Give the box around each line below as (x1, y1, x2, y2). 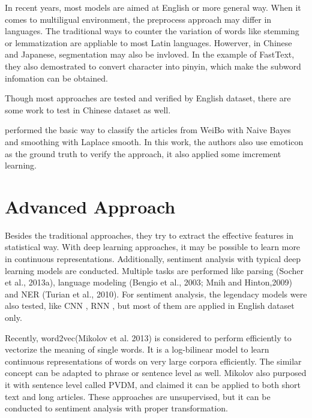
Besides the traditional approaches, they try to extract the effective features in (5, 228, 293, 241)
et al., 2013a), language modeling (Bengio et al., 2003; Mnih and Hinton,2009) (5, 276, 292, 288)
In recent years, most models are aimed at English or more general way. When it (5, 1, 301, 13)
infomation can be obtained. (5, 71, 108, 84)
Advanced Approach (5, 194, 176, 218)
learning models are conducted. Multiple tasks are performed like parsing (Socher (5, 264, 304, 276)
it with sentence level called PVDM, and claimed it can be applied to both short (5, 378, 301, 390)
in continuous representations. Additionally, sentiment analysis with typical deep (5, 252, 301, 265)
